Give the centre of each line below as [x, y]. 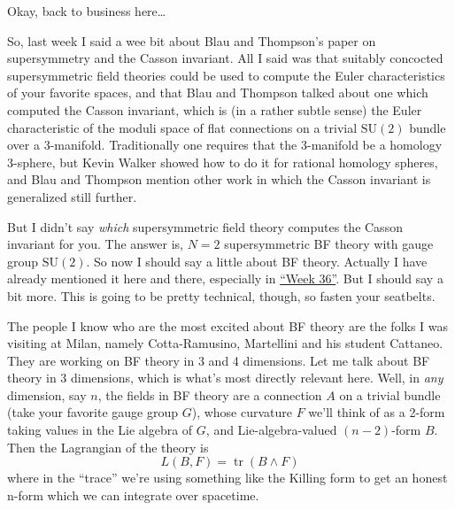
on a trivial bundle [390, 394]
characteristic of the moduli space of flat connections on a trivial [182, 127]
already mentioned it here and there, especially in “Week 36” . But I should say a [225, 278]
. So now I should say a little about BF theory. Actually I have [257, 261]
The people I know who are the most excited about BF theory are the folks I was [228, 325]
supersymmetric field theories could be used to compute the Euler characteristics [226, 75]
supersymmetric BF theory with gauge [329, 244]
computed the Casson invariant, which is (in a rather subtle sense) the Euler [215, 109]
